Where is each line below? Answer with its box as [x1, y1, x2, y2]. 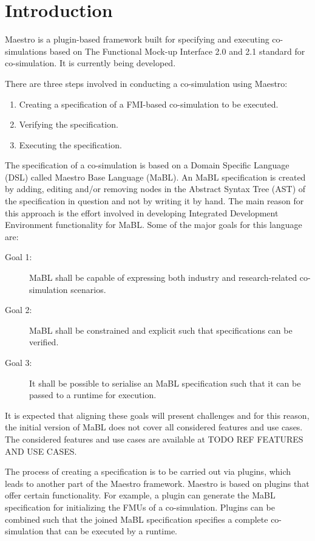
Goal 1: [5, 250, 32, 263]
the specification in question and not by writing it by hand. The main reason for [5, 195, 304, 207]
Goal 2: [5, 303, 32, 316]
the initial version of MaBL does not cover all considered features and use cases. [5, 421, 303, 433]
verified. [29, 336, 59, 348]
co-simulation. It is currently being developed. [5, 57, 176, 69]
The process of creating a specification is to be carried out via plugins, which [5, 465, 291, 478]
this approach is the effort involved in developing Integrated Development [5, 206, 279, 219]
